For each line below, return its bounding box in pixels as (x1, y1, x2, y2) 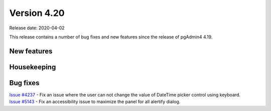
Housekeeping (9, 63, 56, 71)
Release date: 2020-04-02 (9, 25, 65, 31)
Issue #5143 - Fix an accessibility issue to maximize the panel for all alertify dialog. (9, 99, 181, 105)
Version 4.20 (9, 7, 65, 18)
